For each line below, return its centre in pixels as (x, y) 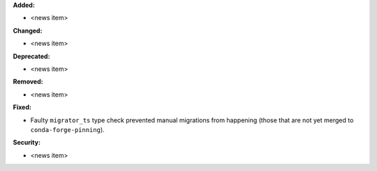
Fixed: (22, 107)
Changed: (28, 31)
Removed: (28, 82)
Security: (27, 142)
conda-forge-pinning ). (67, 129)
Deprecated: (31, 56)
